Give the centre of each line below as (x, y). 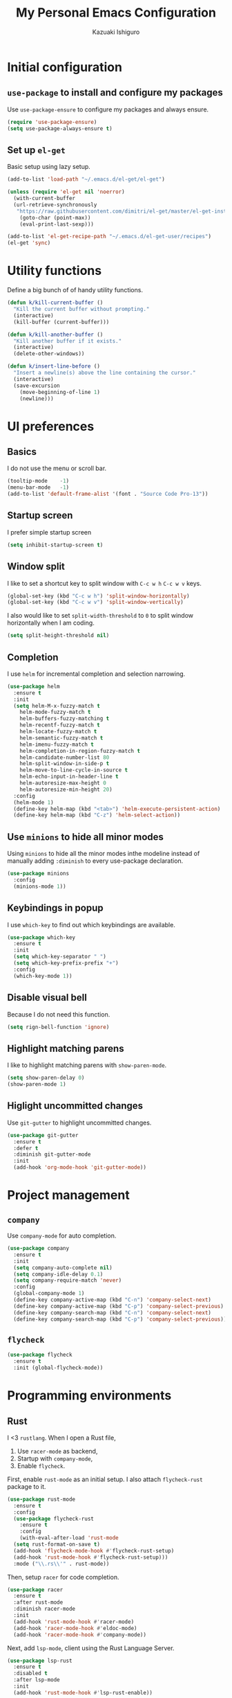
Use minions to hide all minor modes (86, 837)
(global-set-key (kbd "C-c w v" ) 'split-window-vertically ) (96, 602)
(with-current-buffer (45, 199)
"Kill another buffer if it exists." (68, 341)
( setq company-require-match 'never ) (68, 1280)
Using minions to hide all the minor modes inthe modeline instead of (104, 854)
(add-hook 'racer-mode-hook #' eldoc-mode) (75, 1628)
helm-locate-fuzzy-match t (58, 732)
